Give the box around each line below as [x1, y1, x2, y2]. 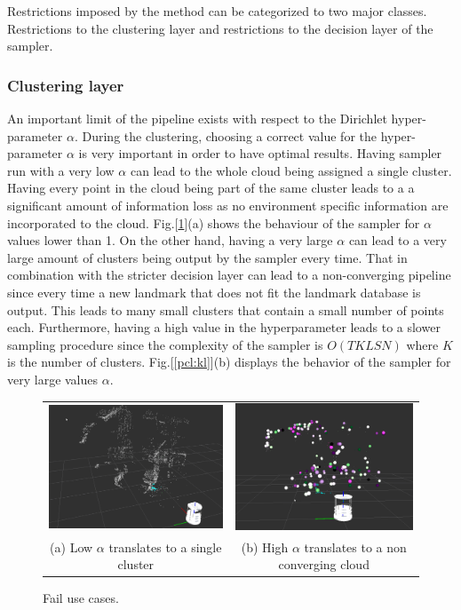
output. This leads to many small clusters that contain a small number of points [7, 300, 444, 319]
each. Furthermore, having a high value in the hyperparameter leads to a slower [7, 318, 441, 337]
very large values [7, 369, 99, 388]
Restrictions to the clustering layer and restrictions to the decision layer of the [7, 19, 433, 37]
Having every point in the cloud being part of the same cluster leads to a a [7, 178, 415, 197]
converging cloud [278, 555, 370, 574]
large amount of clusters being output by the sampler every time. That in [7, 248, 408, 266]
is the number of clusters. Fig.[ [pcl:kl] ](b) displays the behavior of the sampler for [7, 353, 451, 371]
